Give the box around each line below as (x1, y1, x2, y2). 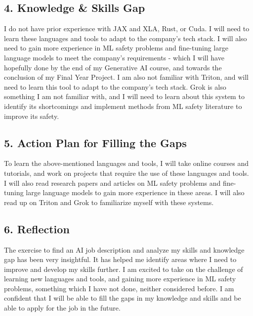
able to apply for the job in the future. (4, 303, 121, 313)
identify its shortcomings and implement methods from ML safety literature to (4, 101, 242, 111)
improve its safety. (4, 110, 59, 121)
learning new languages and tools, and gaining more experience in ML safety (4, 273, 236, 284)
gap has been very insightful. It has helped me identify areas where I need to (4, 254, 237, 264)
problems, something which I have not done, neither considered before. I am (4, 283, 234, 293)
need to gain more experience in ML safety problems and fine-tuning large (4, 43, 228, 53)
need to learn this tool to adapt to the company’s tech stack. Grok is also (4, 81, 226, 92)
